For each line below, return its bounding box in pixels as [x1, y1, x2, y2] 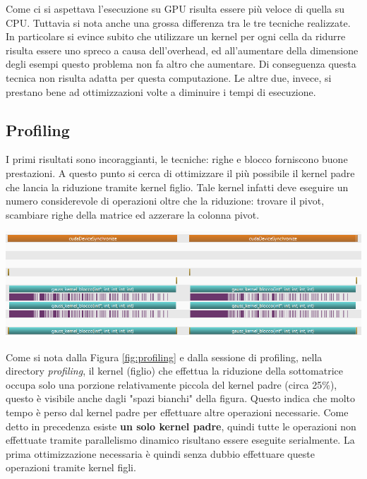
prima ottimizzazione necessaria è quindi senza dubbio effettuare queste [6, 446, 315, 461]
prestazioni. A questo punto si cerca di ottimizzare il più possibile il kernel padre [6, 165, 355, 180]
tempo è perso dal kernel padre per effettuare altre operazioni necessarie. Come [6, 405, 349, 420]
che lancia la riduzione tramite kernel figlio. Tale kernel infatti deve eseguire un [6, 179, 349, 194]
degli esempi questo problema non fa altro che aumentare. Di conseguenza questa [6, 56, 356, 71]
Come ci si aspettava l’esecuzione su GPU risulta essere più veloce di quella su [6, 1, 345, 16]
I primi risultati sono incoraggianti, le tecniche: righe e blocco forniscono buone [6, 152, 348, 166]
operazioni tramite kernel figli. [6, 460, 136, 475]
